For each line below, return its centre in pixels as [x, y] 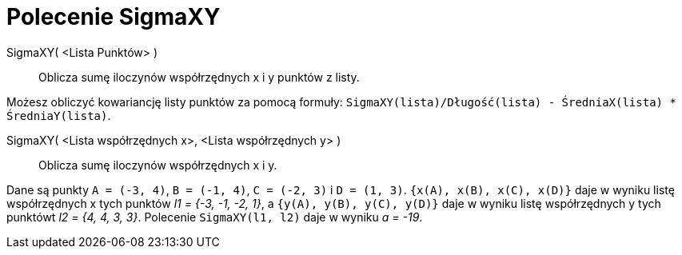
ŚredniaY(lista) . [59, 115]
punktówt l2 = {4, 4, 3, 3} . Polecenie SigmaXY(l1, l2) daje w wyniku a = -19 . [215, 217]
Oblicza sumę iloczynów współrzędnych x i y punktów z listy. [199, 77]
